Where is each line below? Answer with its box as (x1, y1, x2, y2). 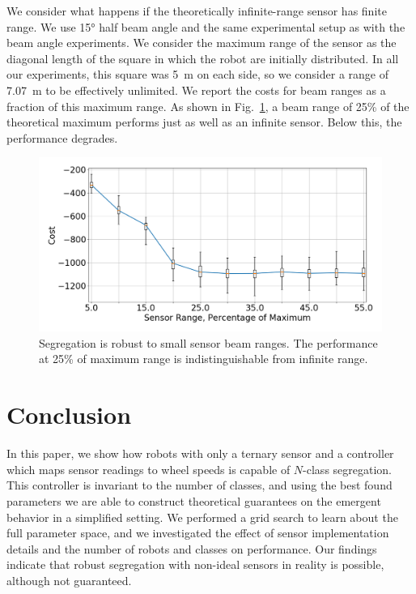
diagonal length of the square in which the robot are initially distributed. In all (6, 49, 399, 66)
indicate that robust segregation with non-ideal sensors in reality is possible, (6, 556, 384, 573)
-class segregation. (303, 460, 393, 477)
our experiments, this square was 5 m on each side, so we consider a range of (6, 66, 388, 83)
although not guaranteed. (6, 571, 132, 588)
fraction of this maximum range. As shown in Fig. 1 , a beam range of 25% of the (6, 97, 410, 114)
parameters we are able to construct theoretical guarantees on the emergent (6, 492, 381, 509)
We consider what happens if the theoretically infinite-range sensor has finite (6, 2, 387, 19)
